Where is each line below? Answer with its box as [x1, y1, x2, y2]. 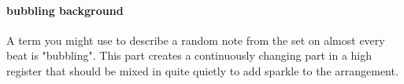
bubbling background [6, 2, 124, 18]
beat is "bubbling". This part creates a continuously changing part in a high [6, 47, 372, 64]
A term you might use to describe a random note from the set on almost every [6, 31, 385, 48]
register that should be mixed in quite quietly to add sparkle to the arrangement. [6, 62, 398, 79]
